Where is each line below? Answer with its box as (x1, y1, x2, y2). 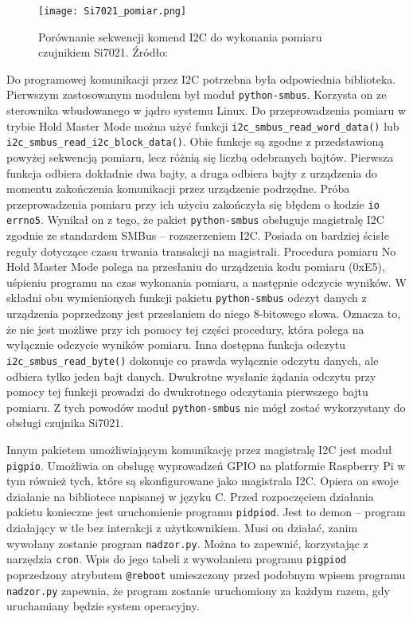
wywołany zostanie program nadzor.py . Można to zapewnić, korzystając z (6, 535, 368, 551)
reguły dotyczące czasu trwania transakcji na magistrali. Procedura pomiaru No (6, 242, 396, 259)
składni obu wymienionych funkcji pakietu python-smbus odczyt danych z (6, 289, 367, 306)
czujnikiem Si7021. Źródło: (38, 44, 169, 61)
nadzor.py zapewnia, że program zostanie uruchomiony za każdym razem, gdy (6, 582, 390, 598)
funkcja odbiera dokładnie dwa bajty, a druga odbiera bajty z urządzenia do (6, 164, 377, 181)
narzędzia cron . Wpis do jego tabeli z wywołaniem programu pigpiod (6, 550, 347, 567)
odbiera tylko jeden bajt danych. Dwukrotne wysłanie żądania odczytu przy (6, 367, 376, 384)
